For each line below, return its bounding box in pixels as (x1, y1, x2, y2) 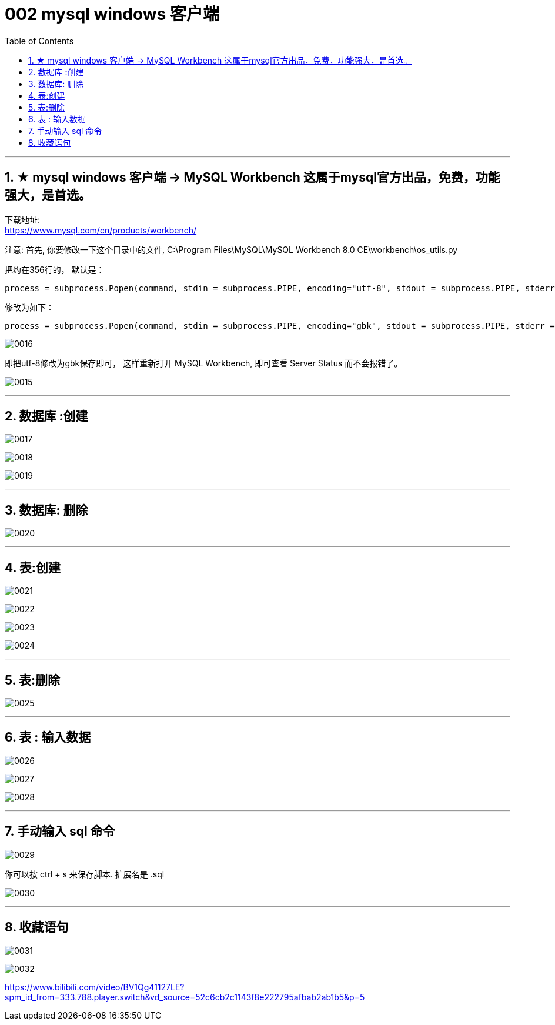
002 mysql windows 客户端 (5, 4, 219, 24)
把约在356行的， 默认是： (5, 264, 105, 275)
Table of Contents (5, 35, 74, 46)
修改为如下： (5, 302, 54, 312)
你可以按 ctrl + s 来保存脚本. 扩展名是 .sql (5, 869, 165, 879)
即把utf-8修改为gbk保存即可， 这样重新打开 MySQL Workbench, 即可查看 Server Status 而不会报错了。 (5, 358, 403, 368)
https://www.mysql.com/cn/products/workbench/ (5, 225, 197, 235)
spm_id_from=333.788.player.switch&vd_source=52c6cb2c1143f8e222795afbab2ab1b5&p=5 (5, 991, 365, 1002)
